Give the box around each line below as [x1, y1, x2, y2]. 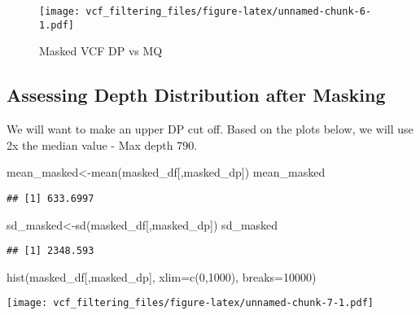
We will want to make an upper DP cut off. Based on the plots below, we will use [7, 120, 413, 138]
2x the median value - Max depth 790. [7, 136, 198, 153]
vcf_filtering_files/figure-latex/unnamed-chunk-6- [85, 6, 372, 17]
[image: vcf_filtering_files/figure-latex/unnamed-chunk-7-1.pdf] [7, 297, 374, 309]
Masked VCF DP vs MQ [39, 42, 163, 59]
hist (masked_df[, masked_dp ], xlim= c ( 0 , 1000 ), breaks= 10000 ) [7, 268, 317, 285]
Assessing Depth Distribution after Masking [7, 82, 386, 107]
